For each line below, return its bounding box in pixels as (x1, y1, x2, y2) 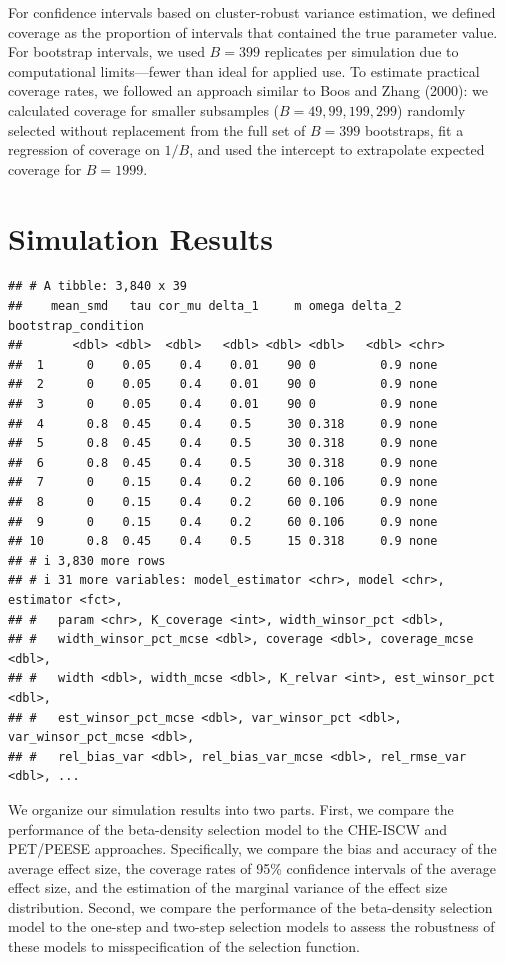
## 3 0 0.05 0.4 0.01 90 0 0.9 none (8, 397, 438, 412)
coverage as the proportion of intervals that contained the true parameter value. (8, 21, 498, 42)
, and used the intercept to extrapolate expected (189, 139, 485, 160)
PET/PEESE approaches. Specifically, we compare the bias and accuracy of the (8, 838, 497, 859)
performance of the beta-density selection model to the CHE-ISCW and (8, 818, 448, 839)
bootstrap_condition (8, 318, 145, 333)
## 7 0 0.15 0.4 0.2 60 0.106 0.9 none (8, 475, 438, 490)
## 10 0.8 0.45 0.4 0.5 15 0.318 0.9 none (8, 534, 438, 549)
